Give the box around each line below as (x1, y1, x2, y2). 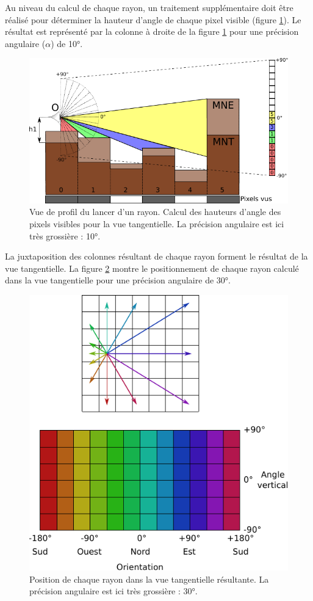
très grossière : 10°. (29, 229, 101, 242)
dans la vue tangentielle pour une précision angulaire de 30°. (5, 274, 231, 286)
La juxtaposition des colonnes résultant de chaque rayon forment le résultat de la (5, 250, 308, 263)
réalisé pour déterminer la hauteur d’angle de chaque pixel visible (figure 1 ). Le (5, 13, 301, 26)
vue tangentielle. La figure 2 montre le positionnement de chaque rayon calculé (5, 261, 299, 274)
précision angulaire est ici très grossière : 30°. (29, 585, 198, 597)
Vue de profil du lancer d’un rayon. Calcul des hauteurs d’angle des (29, 205, 281, 218)
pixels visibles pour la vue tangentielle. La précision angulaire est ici (29, 217, 284, 230)
